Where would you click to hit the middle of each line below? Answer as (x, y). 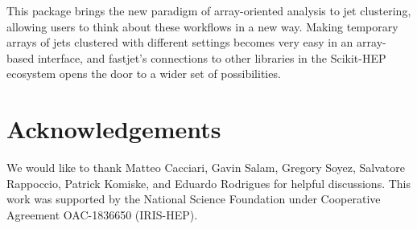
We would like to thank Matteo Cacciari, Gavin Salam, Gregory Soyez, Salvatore (206, 168)
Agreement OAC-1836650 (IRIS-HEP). (102, 214)
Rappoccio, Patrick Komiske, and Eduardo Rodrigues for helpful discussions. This (209, 183)
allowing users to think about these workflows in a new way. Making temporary (202, 26)
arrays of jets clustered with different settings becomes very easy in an (180, 42)
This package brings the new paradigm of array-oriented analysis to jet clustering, (209, 10)
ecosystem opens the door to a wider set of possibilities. (144, 74)
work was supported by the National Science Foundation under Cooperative (194, 199)
